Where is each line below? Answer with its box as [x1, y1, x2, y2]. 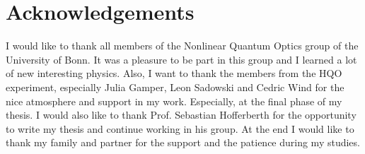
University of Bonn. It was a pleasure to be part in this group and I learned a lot [6, 52, 357, 66]
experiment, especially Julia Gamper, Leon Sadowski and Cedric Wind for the [6, 79, 344, 94]
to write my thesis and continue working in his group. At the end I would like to [6, 121, 354, 136]
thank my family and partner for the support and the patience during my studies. [6, 135, 360, 150]
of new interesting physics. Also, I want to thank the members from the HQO [6, 66, 342, 81]
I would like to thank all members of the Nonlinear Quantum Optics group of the [6, 38, 359, 53]
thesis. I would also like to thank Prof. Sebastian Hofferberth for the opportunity [6, 107, 357, 122]
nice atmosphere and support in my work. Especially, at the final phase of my [6, 93, 342, 108]
